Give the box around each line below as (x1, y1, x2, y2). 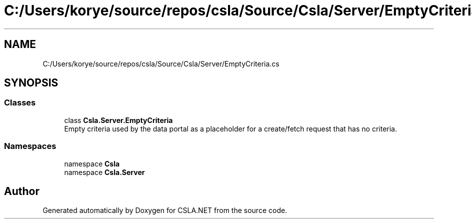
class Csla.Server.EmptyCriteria (64, 115, 173, 124)
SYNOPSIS (4, 76, 58, 89)
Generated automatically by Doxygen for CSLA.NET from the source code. (42, 206, 287, 215)
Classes (4, 97, 36, 108)
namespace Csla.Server (64, 167, 145, 176)
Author (4, 184, 39, 197)
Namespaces (4, 141, 56, 151)
